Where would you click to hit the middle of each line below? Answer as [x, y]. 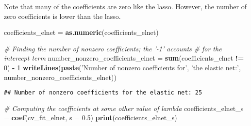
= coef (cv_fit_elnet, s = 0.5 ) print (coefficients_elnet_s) [91, 118]
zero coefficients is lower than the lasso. [62, 16]
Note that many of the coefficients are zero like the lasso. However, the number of [125, 6]
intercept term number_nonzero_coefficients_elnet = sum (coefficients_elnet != [124, 58]
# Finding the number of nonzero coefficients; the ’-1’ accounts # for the [113, 48]
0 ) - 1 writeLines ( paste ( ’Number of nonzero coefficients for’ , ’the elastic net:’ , [122, 67]
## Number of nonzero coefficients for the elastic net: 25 [103, 93]
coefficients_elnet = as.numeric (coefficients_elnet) [81, 32]
